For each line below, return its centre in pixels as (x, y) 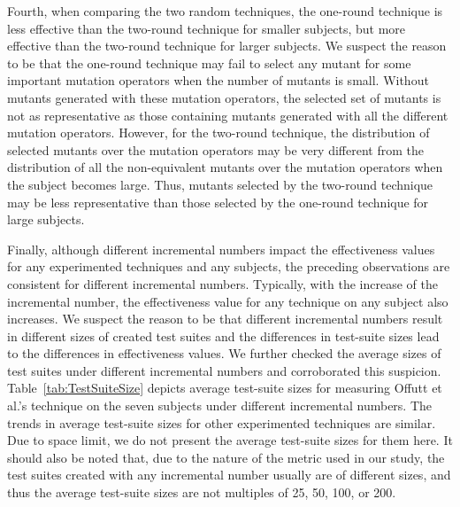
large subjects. (46, 219)
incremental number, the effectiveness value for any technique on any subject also (228, 301)
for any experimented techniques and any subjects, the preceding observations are (229, 266)
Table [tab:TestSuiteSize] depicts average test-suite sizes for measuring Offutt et (225, 388)
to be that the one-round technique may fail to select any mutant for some (209, 62)
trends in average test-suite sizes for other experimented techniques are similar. (222, 422)
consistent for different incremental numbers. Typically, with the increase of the (222, 283)
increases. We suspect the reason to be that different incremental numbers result (225, 319)
